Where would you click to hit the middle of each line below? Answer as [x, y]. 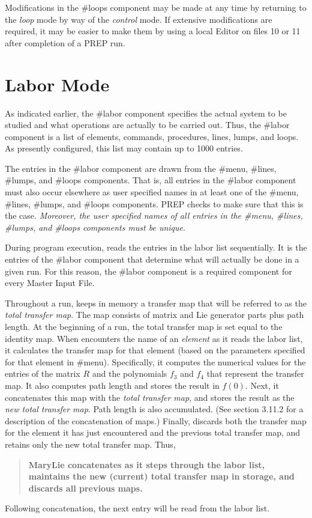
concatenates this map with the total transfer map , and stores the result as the [150, 397]
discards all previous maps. [85, 488]
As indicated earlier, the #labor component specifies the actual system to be [146, 113]
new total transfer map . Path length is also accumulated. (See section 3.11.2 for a [154, 409]
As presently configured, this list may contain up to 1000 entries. [124, 148]
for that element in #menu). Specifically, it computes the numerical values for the [155, 361]
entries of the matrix [43, 373]
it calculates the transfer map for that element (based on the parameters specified [155, 350]
